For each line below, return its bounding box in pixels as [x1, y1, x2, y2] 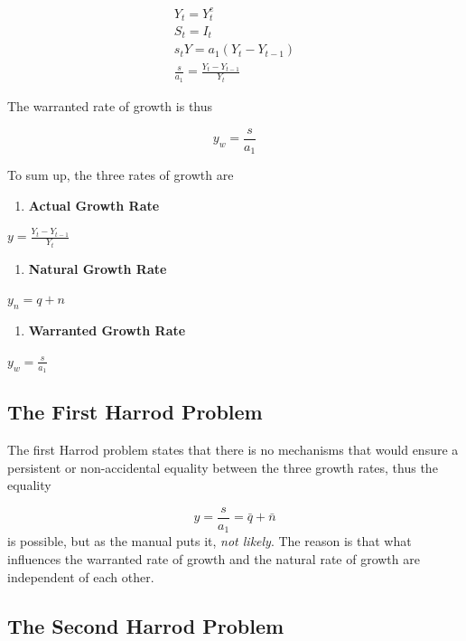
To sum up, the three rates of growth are [7, 165, 234, 184]
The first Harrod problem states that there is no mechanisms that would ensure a [7, 440, 459, 459]
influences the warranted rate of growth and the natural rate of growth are [7, 550, 420, 569]
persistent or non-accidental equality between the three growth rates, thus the [7, 457, 438, 476]
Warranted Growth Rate [28, 321, 186, 340]
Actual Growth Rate [28, 195, 160, 214]
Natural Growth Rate [28, 259, 167, 278]
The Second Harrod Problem [7, 611, 284, 639]
